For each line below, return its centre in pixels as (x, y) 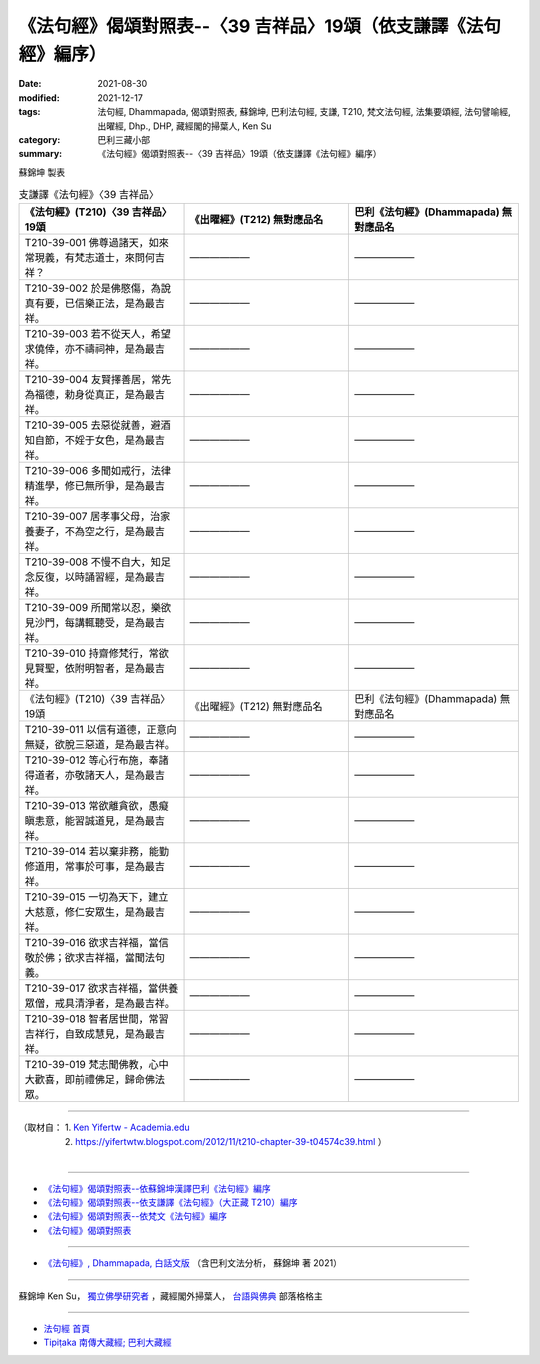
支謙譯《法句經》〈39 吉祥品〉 (89, 195)
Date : (30, 84)
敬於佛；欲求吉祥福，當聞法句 (94, 958)
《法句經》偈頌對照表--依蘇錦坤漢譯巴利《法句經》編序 (157, 1188)
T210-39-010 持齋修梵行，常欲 (96, 653)
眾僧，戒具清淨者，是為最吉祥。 (99, 1003)
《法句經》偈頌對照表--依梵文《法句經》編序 (135, 1216)
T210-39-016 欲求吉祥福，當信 (96, 943)
